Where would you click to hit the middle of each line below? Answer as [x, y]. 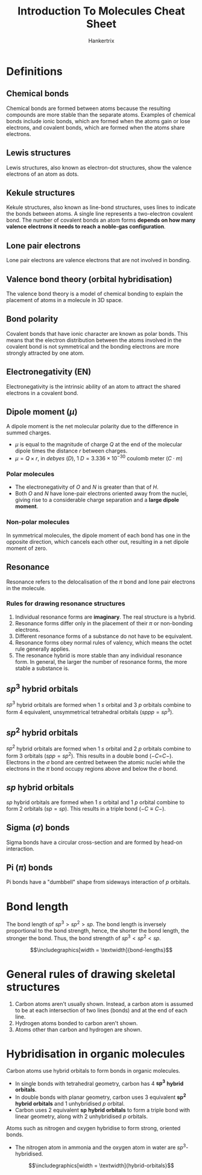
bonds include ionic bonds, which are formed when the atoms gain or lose [98, 121]
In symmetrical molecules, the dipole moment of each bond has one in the [98, 535]
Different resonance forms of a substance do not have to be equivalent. [104, 636]
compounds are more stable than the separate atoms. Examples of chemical [101, 114]
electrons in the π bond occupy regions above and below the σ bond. [92, 769]
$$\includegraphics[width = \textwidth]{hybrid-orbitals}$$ [101, 1165]
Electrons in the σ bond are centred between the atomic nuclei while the [96, 762]
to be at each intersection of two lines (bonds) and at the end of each [101, 1010]
